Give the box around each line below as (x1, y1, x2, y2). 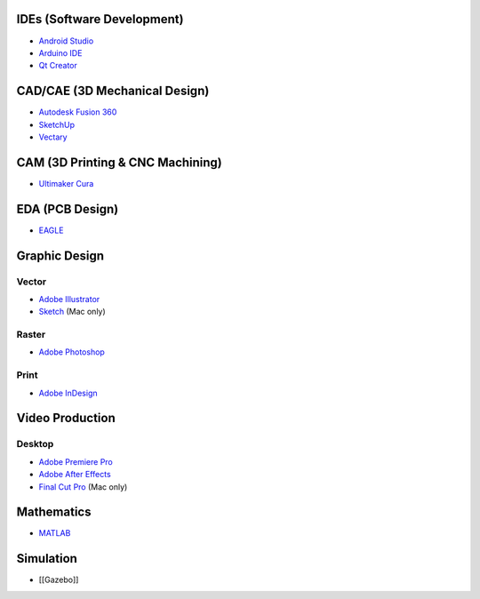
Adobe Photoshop (38, 347, 106, 357)
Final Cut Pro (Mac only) (38, 481, 128, 492)
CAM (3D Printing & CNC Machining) (16, 155, 222, 170)
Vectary (38, 132, 68, 142)
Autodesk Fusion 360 (38, 107, 117, 117)
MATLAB (38, 528, 71, 539)
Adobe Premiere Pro (38, 456, 113, 467)
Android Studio (38, 36, 94, 46)
